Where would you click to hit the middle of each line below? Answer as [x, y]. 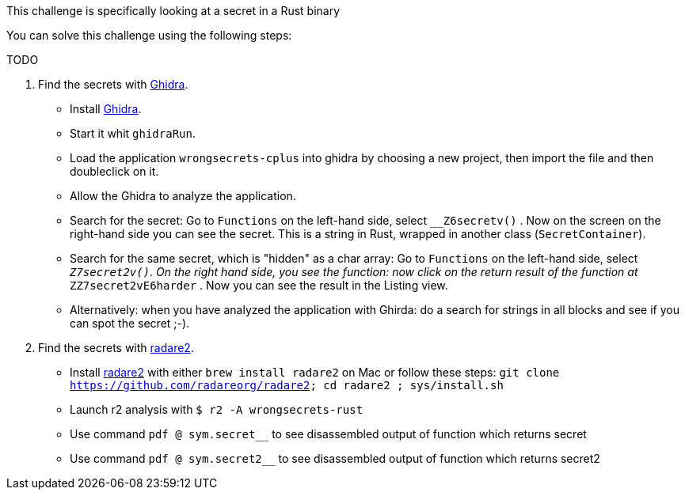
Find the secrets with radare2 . [116, 348]
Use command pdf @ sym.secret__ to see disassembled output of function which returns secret [328, 434]
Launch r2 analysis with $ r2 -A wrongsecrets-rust [217, 409]
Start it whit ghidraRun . [133, 133]
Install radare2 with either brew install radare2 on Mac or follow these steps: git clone [315, 372]
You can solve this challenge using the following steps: [149, 35]
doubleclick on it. [114, 171]
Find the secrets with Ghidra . [113, 84]
